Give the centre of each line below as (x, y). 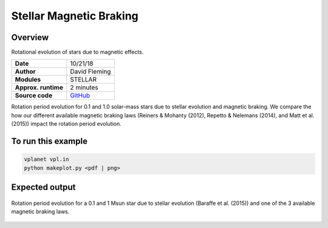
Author (25, 72)
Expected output (43, 188)
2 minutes (84, 88)
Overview (30, 37)
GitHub (80, 95)
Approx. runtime (39, 88)
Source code (34, 95)
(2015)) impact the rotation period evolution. (66, 124)
